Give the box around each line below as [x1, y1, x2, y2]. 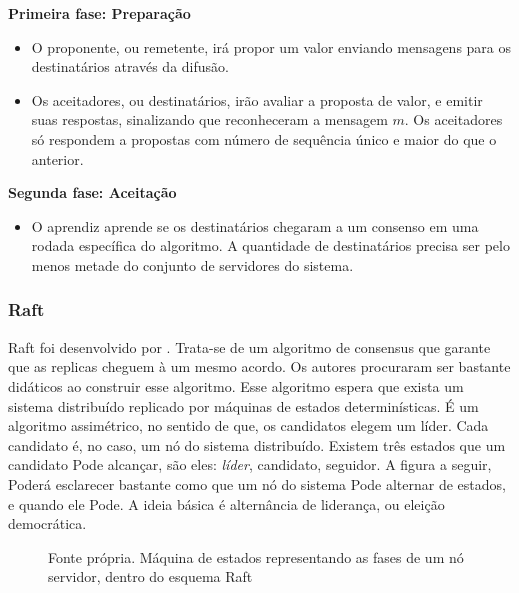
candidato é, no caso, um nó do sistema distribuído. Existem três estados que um [8, 434, 506, 455]
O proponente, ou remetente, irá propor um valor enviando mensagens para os [31, 36, 512, 57]
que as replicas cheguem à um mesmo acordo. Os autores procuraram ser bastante [8, 356, 511, 377]
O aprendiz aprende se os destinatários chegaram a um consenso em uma [31, 215, 479, 236]
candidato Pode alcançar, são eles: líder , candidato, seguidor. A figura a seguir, [8, 454, 492, 475]
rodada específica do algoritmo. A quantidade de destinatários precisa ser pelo [31, 235, 510, 256]
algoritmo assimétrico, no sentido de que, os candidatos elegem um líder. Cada [8, 415, 489, 436]
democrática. [8, 513, 87, 534]
